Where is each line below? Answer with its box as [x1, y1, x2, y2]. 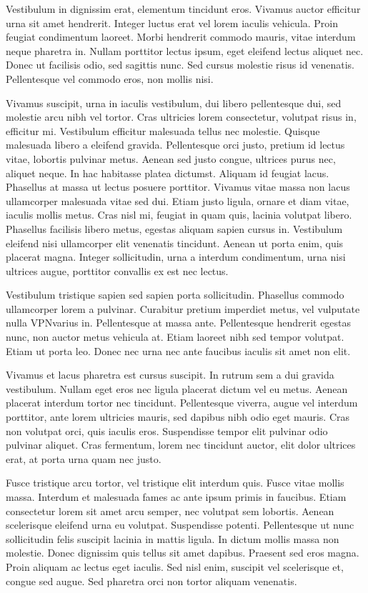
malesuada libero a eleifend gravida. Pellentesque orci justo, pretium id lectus [6, 137, 345, 152]
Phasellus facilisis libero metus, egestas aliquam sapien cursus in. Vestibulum [6, 221, 343, 236]
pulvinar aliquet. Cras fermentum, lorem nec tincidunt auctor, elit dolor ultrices [6, 437, 356, 452]
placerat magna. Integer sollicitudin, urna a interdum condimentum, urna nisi [6, 249, 346, 264]
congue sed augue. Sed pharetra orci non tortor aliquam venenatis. [6, 573, 297, 588]
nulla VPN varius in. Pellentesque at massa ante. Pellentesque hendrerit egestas [6, 315, 352, 330]
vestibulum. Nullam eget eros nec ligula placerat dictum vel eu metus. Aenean [6, 381, 348, 396]
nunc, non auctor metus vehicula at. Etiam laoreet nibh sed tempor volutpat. [6, 329, 344, 344]
